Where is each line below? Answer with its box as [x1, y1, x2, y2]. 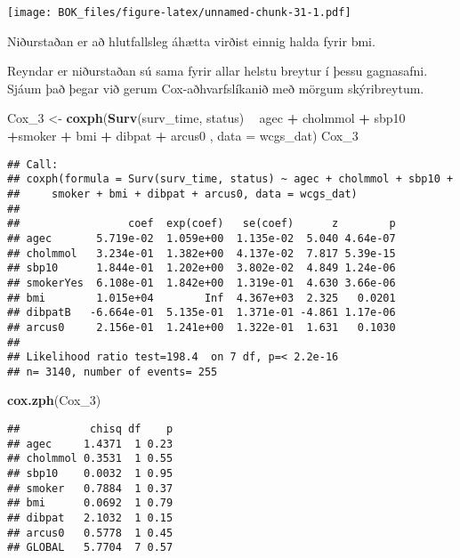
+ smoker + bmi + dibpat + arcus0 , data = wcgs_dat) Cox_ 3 [7, 126, 359, 145]
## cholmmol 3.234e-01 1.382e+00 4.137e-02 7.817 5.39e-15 [7, 247, 396, 260]
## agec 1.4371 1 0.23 [7, 437, 174, 450]
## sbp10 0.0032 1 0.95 [7, 467, 174, 481]
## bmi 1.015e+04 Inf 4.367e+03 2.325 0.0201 [7, 291, 396, 304]
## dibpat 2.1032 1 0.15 [7, 512, 174, 524]
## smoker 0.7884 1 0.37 [7, 481, 174, 495]
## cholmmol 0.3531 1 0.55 [7, 452, 174, 465]
